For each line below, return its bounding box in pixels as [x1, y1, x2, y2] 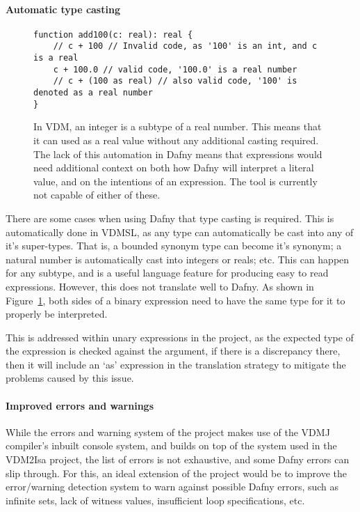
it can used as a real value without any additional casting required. [33, 132, 319, 147]
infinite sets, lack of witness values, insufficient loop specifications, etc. [6, 492, 305, 507]
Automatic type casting [6, 1, 120, 16]
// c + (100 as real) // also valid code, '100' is [53, 76, 297, 86]
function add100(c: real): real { [33, 29, 193, 40]
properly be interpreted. [6, 307, 108, 321]
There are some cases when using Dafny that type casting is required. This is [6, 210, 334, 225]
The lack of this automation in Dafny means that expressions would [33, 146, 322, 161]
